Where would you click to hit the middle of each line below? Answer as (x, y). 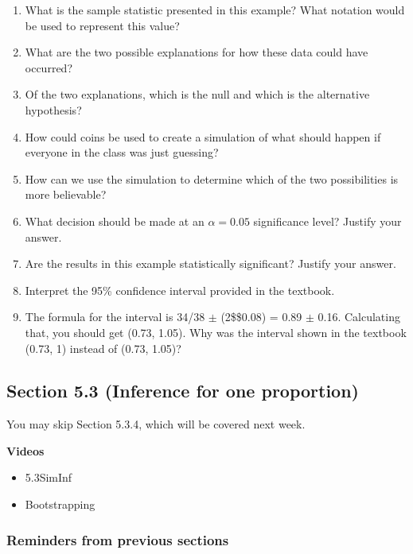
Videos (25, 450)
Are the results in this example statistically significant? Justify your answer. (210, 263)
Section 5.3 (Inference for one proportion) (183, 391)
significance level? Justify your (327, 221)
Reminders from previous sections (118, 539)
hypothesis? (53, 109)
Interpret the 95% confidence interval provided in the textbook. (180, 290)
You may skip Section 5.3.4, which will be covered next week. (156, 424)
